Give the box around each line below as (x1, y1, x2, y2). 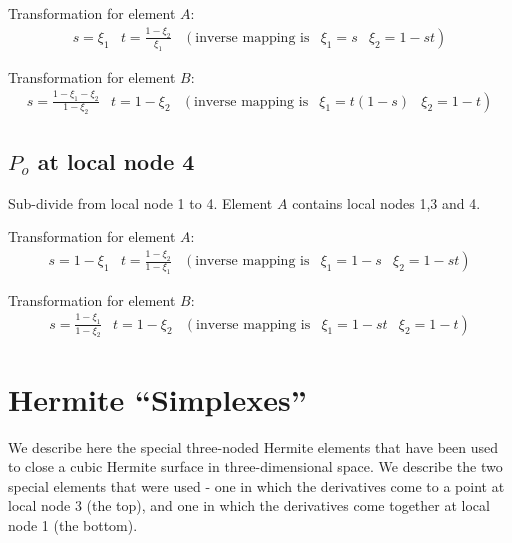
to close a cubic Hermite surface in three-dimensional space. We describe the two (8, 456, 503, 477)
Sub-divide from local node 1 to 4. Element (8, 192, 273, 213)
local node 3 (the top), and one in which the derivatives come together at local (8, 495, 490, 516)
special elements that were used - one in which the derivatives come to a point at (8, 475, 505, 496)
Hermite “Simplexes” (8, 378, 307, 419)
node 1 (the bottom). (8, 514, 138, 535)
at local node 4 (37, 145, 195, 176)
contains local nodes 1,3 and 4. (292, 192, 481, 213)
